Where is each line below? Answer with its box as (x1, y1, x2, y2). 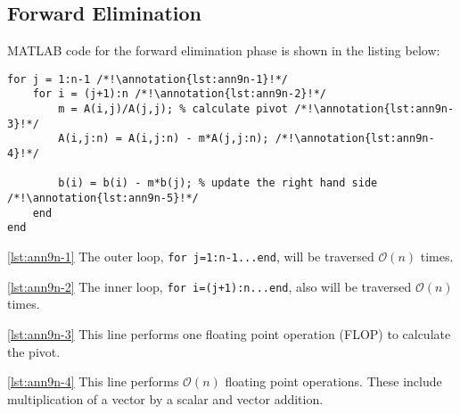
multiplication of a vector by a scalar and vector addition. (7, 389, 324, 408)
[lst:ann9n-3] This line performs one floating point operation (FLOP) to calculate (7, 324, 451, 343)
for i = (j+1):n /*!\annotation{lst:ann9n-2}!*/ (32, 87, 326, 101)
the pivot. (7, 342, 61, 360)
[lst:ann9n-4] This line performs (7, 372, 179, 391)
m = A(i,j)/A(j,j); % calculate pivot (58, 103, 288, 116)
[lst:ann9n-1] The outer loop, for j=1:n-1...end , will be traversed (7, 247, 374, 266)
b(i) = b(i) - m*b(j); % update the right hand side (58, 177, 378, 190)
